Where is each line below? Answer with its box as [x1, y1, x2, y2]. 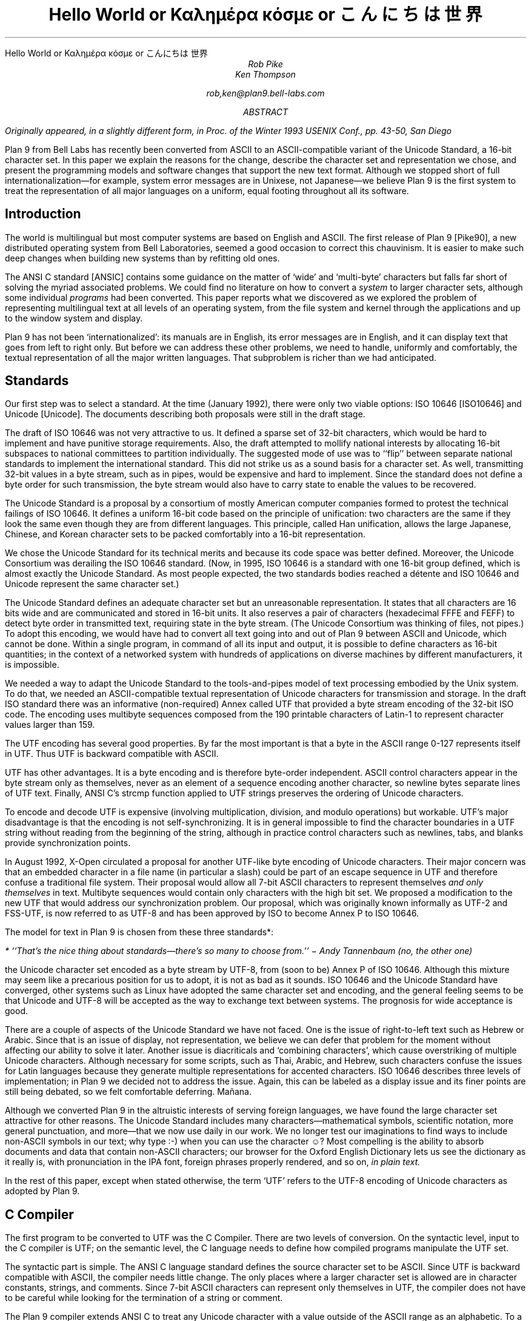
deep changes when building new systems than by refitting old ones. [5, 252, 280, 263]
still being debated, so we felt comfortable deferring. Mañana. [5, 1086, 252, 1097]
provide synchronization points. [5, 838, 131, 849]
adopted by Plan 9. [5, 1186, 80, 1197]
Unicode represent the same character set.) [5, 579, 179, 590]
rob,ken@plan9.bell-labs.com [206, 87, 325, 98]
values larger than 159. [5, 719, 95, 730]
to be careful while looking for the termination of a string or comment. [5, 1292, 283, 1303]
